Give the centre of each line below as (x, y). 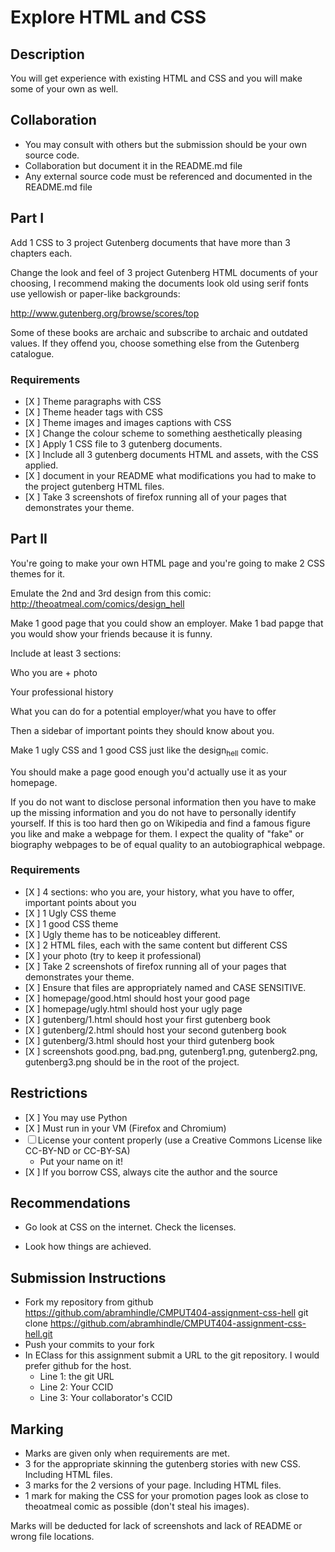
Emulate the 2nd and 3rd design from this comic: (111, 593)
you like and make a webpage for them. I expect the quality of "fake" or (157, 833)
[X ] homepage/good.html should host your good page (137, 998)
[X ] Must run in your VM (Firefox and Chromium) (125, 1128)
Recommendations (70, 1203)
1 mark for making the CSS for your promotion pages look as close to (166, 1496)
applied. (41, 465)
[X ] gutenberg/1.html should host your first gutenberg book (147, 1019)
